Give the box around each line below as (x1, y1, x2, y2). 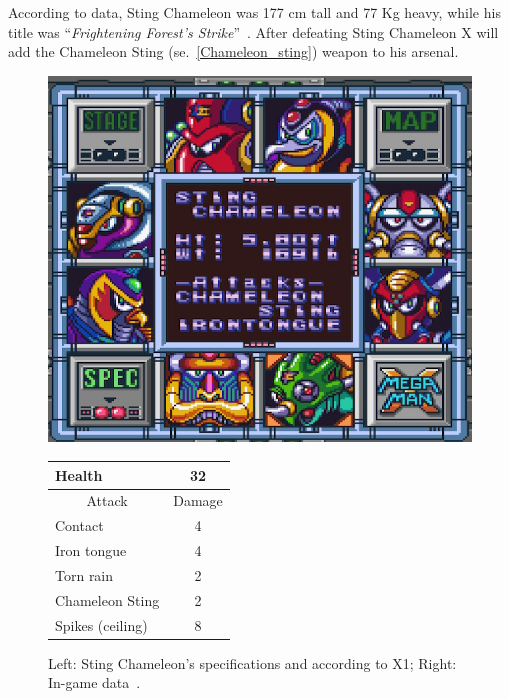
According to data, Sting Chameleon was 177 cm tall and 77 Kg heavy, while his (8, 2, 501, 22)
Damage (173, 490, 223, 511)
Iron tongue (55, 540, 127, 561)
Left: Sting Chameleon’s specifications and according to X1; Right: (48, 652, 457, 673)
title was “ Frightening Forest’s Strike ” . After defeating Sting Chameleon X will (8, 21, 499, 42)
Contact (55, 515, 104, 536)
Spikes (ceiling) (55, 614, 148, 635)
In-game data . (48, 672, 141, 693)
